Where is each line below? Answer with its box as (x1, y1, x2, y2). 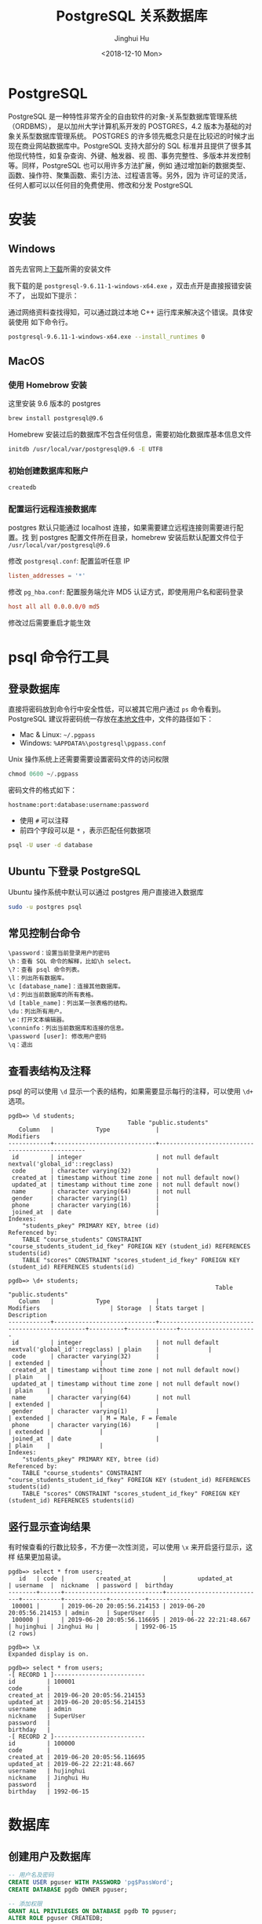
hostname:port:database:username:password (8, 801, 149, 809)
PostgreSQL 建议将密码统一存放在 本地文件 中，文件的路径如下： (8, 714, 214, 724)
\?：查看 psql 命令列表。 (8, 966, 84, 974)
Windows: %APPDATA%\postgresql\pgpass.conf (19, 739, 166, 748)
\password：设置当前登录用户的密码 (8, 949, 111, 958)
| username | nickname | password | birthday (8, 1582, 174, 1590)
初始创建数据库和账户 (8, 465, 89, 476)
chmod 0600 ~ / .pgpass (8, 770, 79, 778)
